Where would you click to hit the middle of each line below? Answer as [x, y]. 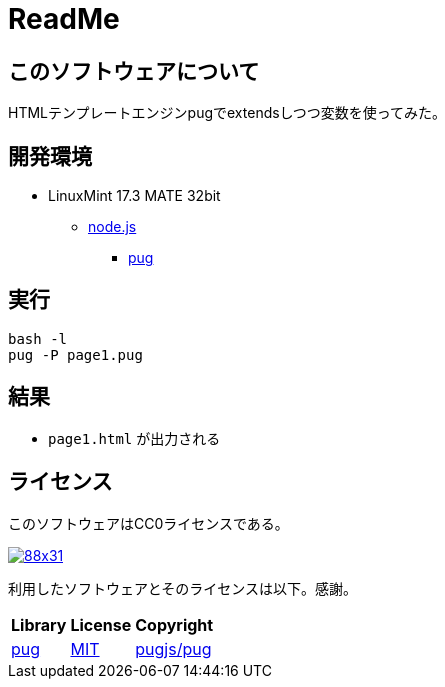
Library [39, 624]
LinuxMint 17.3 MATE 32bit [134, 196]
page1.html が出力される [134, 438]
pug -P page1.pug [75, 354]
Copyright [174, 624]
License [101, 624]
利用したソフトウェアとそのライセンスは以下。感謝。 [183, 588]
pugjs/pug [173, 648]
